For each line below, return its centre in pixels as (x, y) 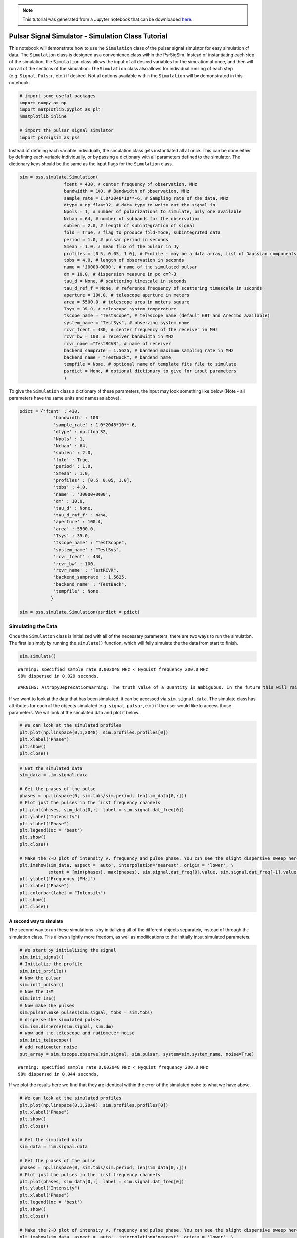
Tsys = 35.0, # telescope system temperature (120, 309)
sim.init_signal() (42, 957)
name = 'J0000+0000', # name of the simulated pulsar (130, 267)
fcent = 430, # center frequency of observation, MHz (130, 184)
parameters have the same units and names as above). (65, 398)
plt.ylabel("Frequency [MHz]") (58, 879)
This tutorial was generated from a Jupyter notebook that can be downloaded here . (107, 19)
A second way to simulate (36, 921)
